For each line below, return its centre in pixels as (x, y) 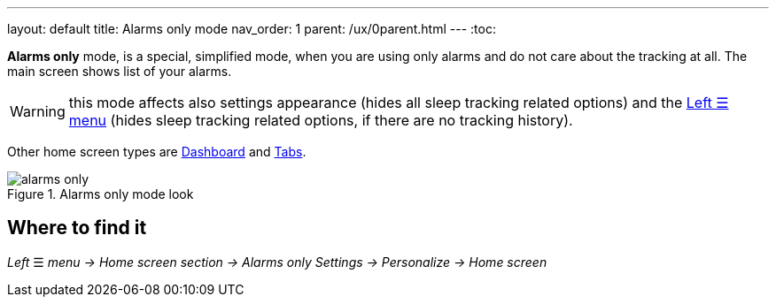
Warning (38, 111)
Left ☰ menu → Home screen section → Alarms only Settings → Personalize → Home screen (277, 262)
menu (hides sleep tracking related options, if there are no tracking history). (321, 120)
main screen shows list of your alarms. (120, 71)
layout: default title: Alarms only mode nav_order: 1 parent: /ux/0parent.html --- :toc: (252, 29)
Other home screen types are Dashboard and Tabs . (157, 152)
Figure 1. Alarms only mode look (101, 194)
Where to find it (77, 228)
